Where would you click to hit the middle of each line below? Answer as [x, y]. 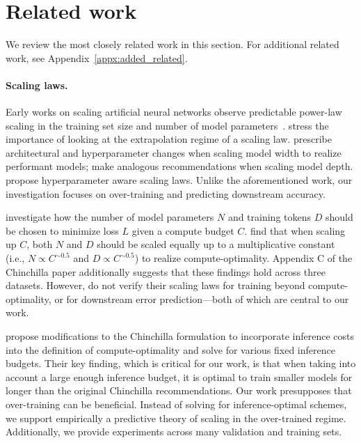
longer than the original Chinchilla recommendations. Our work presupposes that [179, 390]
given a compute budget [183, 230]
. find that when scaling [295, 230]
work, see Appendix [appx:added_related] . [97, 57]
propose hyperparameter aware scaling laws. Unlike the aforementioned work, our [179, 180]
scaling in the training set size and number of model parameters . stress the [167, 125]
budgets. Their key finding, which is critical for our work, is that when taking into [181, 363]
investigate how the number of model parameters [110, 217]
